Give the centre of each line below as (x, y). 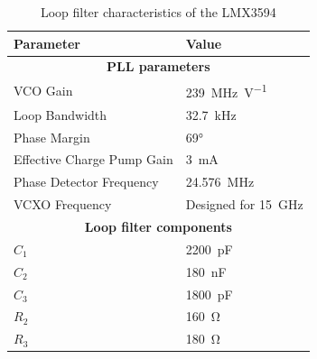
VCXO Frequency (63, 204)
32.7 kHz (211, 114)
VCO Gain (43, 91)
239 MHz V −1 (226, 91)
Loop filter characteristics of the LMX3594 (158, 12)
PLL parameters (158, 66)
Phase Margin (52, 137)
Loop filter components (158, 226)
